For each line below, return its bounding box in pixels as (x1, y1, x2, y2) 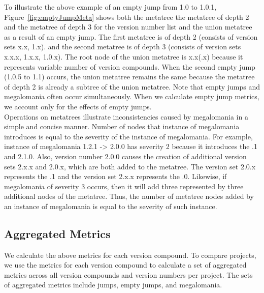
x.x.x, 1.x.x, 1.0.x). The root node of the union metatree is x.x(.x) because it (4, 51, 243, 62)
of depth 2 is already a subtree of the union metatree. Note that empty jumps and (4, 81, 260, 92)
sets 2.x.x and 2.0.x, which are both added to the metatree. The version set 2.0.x (4, 161, 256, 171)
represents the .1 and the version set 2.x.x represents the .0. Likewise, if (4, 171, 227, 182)
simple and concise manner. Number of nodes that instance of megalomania (4, 121, 240, 132)
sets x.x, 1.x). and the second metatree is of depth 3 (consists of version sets (4, 41, 241, 52)
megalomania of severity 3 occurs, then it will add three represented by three (4, 181, 244, 191)
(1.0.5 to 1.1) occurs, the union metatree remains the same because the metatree (4, 71, 255, 82)
